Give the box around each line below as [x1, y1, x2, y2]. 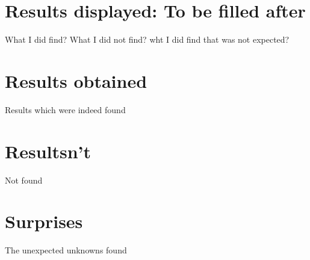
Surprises [5, 209, 83, 234]
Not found [5, 173, 43, 186]
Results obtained [5, 68, 147, 93]
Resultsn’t [5, 138, 91, 163]
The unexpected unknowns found [5, 244, 127, 256]
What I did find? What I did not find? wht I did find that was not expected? [5, 33, 290, 46]
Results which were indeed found [5, 103, 126, 116]
